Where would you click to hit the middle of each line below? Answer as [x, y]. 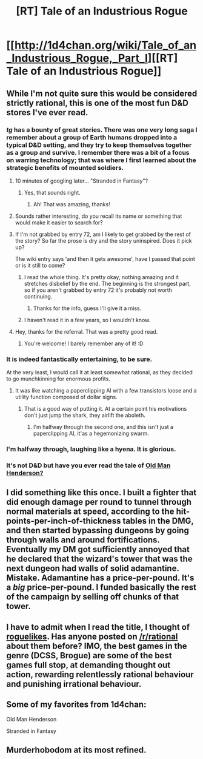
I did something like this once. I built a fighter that [101, 493]
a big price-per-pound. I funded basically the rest [101, 588]
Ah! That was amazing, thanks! [72, 204]
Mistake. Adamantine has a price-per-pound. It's [100, 578]
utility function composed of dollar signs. [66, 397]
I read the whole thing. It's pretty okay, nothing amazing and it [101, 277]
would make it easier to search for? [59, 222]
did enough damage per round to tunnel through [99, 502]
